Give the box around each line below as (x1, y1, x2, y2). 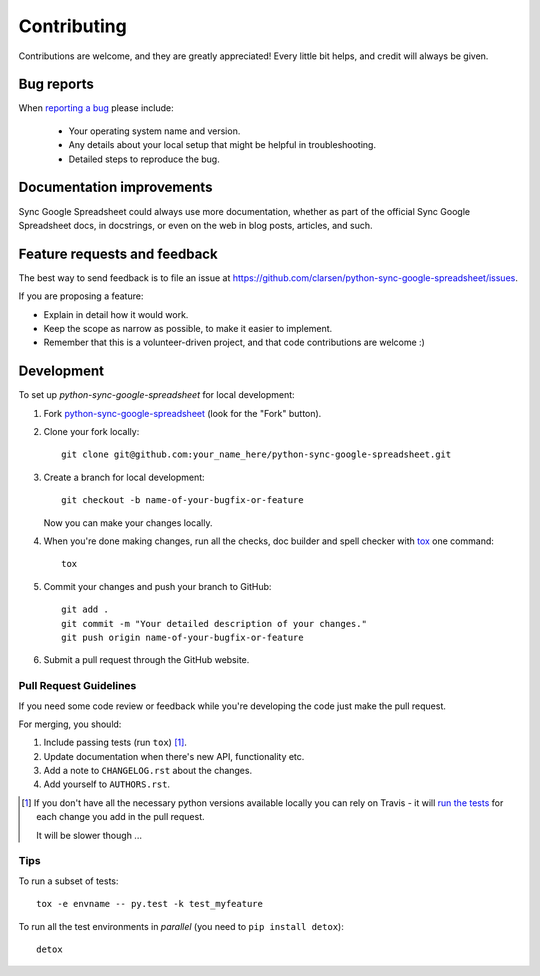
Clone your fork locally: (43, 426, 140, 438)
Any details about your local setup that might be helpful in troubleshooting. (68, 139, 377, 151)
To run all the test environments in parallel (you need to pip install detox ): (18, 920, 344, 932)
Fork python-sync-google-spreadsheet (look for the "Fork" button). (43, 407, 322, 419)
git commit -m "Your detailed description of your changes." (61, 618, 367, 629)
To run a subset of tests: (18, 875, 119, 887)
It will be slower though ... (36, 829, 142, 841)
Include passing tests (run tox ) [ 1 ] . (43, 736, 187, 749)
